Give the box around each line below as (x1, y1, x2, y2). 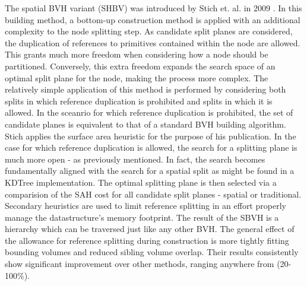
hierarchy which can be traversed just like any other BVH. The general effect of (5, 223, 295, 235)
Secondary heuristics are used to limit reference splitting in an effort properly (5, 199, 286, 212)
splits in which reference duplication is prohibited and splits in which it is (5, 94, 273, 107)
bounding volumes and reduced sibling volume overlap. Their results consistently (5, 246, 299, 258)
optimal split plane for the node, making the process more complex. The (5, 71, 268, 84)
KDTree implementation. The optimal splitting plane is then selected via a (5, 176, 277, 188)
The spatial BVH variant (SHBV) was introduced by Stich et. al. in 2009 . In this (5, 2, 302, 14)
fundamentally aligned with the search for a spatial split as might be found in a (5, 164, 295, 177)
